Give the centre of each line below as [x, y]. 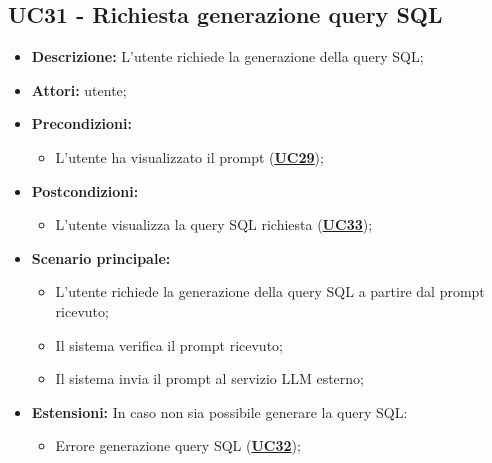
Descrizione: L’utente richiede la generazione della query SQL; [227, 56]
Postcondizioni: [85, 190]
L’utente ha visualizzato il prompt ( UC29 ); [189, 156]
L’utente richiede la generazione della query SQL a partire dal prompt [270, 291]
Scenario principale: [101, 257]
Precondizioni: [81, 123]
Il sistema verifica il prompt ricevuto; [169, 344]
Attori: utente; [79, 89]
